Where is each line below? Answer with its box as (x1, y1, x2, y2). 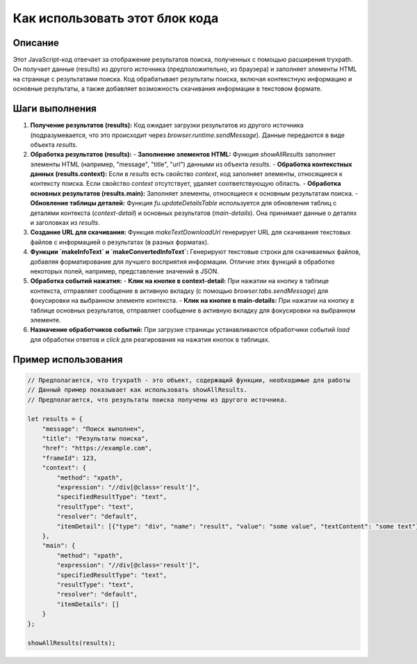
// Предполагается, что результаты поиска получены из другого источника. (27, 395, 288, 404)
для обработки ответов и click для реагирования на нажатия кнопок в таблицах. (30, 335, 270, 344)
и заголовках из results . (30, 219, 101, 227)
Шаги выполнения (13, 103, 97, 115)
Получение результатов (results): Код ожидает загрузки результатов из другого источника (30, 121, 304, 129)
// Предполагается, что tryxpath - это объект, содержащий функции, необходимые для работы (27, 376, 350, 384)
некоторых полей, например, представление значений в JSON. (30, 267, 219, 275)
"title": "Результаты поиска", (42, 435, 149, 443)
